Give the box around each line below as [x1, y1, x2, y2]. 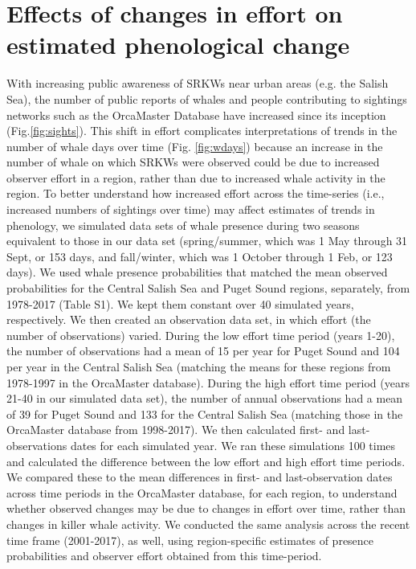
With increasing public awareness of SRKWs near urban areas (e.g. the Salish [6, 75, 389, 92]
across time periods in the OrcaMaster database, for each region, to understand [6, 484, 398, 501]
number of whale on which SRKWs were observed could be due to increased [6, 154, 380, 170]
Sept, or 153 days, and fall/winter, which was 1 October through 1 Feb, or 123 [6, 248, 393, 264]
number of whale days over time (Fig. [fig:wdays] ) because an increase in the [6, 137, 383, 154]
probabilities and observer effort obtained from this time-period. [6, 547, 322, 564]
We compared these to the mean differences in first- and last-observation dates [6, 469, 393, 485]
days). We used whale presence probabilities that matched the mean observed [6, 264, 388, 280]
